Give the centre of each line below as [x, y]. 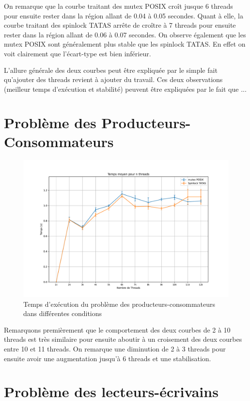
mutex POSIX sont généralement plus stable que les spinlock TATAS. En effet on [125, 44]
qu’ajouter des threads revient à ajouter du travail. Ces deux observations [113, 79]
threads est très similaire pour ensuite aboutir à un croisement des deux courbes [123, 339]
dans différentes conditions [63, 313]
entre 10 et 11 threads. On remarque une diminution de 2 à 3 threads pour [115, 349]
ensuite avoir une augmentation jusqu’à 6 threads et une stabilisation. [108, 358]
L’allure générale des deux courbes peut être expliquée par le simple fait [111, 70]
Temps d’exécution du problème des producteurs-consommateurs [119, 304]
